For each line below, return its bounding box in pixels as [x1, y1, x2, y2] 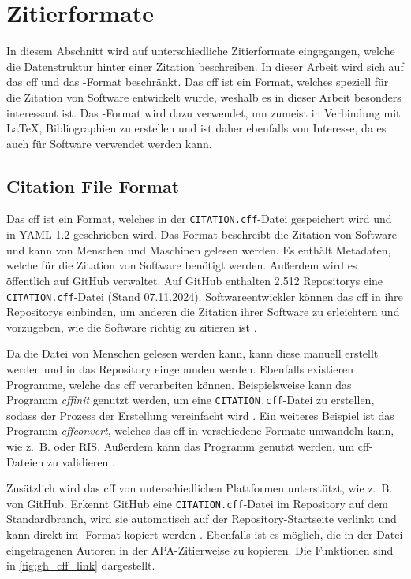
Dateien [6, 453, 44, 470]
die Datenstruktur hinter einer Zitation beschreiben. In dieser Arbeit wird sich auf [6, 58, 404, 74]
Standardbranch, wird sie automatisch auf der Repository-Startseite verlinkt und [6, 510, 397, 527]
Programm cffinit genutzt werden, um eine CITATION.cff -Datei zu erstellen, [6, 392, 375, 408]
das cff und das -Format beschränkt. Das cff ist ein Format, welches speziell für [6, 73, 389, 90]
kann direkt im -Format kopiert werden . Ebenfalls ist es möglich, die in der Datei [6, 526, 403, 543]
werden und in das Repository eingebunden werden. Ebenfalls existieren [6, 360, 353, 377]
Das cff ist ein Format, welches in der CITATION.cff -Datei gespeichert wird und [6, 210, 392, 227]
